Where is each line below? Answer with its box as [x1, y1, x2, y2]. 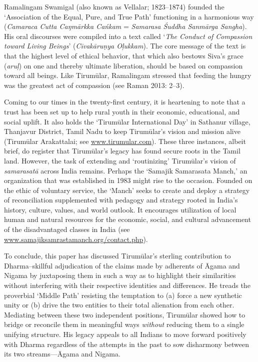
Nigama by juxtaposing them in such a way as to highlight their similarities [4, 270, 236, 280]
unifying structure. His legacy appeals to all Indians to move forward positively [4, 329, 246, 339]
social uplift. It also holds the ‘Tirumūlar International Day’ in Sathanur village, [4, 116, 250, 126]
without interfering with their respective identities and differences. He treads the [4, 280, 250, 290]
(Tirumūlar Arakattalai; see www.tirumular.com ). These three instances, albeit [4, 135, 246, 146]
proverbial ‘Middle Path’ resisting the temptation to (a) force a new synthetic [4, 289, 242, 300]
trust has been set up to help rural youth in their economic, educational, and [4, 106, 240, 116]
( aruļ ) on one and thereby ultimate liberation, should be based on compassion [4, 60, 243, 70]
